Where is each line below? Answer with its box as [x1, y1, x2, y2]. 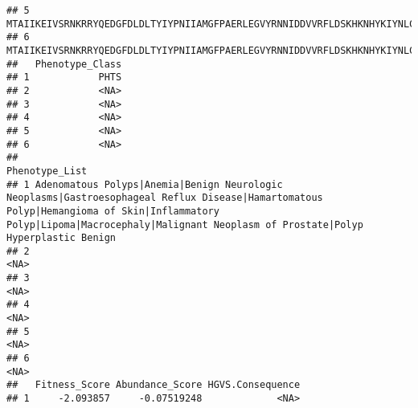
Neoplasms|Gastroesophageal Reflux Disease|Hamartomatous [6, 192, 323, 204]
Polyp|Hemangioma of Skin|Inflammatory [6, 205, 219, 217]
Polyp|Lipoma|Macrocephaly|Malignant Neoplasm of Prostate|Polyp [6, 218, 363, 231]
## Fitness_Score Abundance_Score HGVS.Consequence [6, 379, 301, 391]
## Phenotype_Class [6, 58, 122, 70]
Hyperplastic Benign [6, 232, 117, 244]
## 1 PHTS [6, 71, 122, 84]
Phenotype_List [6, 165, 88, 177]
